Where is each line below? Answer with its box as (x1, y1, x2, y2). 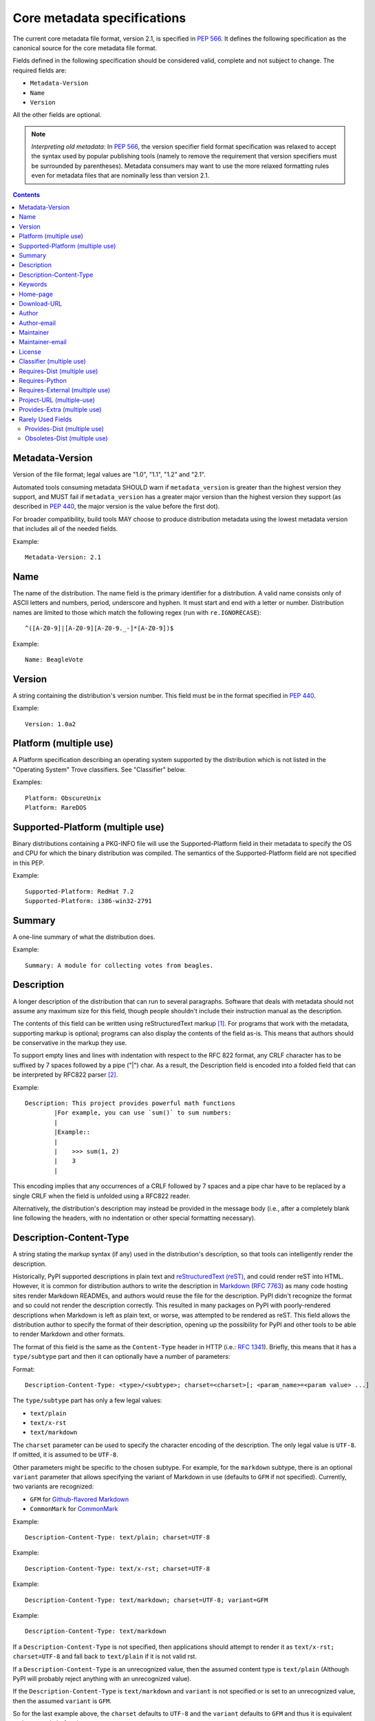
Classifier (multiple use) (19, 357, 86, 366)
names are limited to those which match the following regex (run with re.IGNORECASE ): (12, 608, 261, 616)
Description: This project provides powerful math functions (25, 1099, 235, 1108)
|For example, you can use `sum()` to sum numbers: (54, 1109, 232, 1117)
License (19, 348, 41, 356)
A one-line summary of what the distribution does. (12, 933, 156, 941)
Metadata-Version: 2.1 (25, 553, 102, 561)
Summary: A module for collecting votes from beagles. (25, 961, 214, 969)
